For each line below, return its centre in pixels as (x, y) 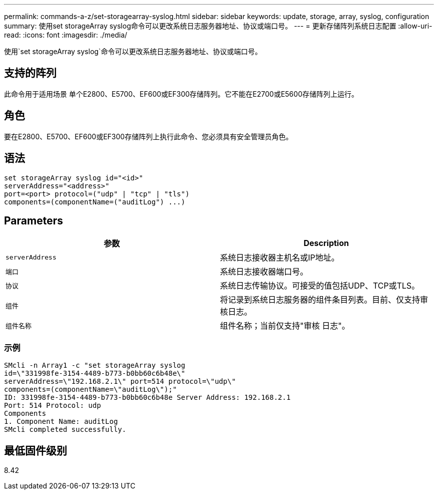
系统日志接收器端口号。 (264, 272)
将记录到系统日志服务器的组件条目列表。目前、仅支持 (320, 300)
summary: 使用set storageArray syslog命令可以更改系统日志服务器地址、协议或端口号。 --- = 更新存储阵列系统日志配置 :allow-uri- (218, 26)
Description (326, 243)
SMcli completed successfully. (65, 430)
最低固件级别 (35, 450)
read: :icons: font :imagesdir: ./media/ (66, 35)
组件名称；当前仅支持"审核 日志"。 (285, 326)
